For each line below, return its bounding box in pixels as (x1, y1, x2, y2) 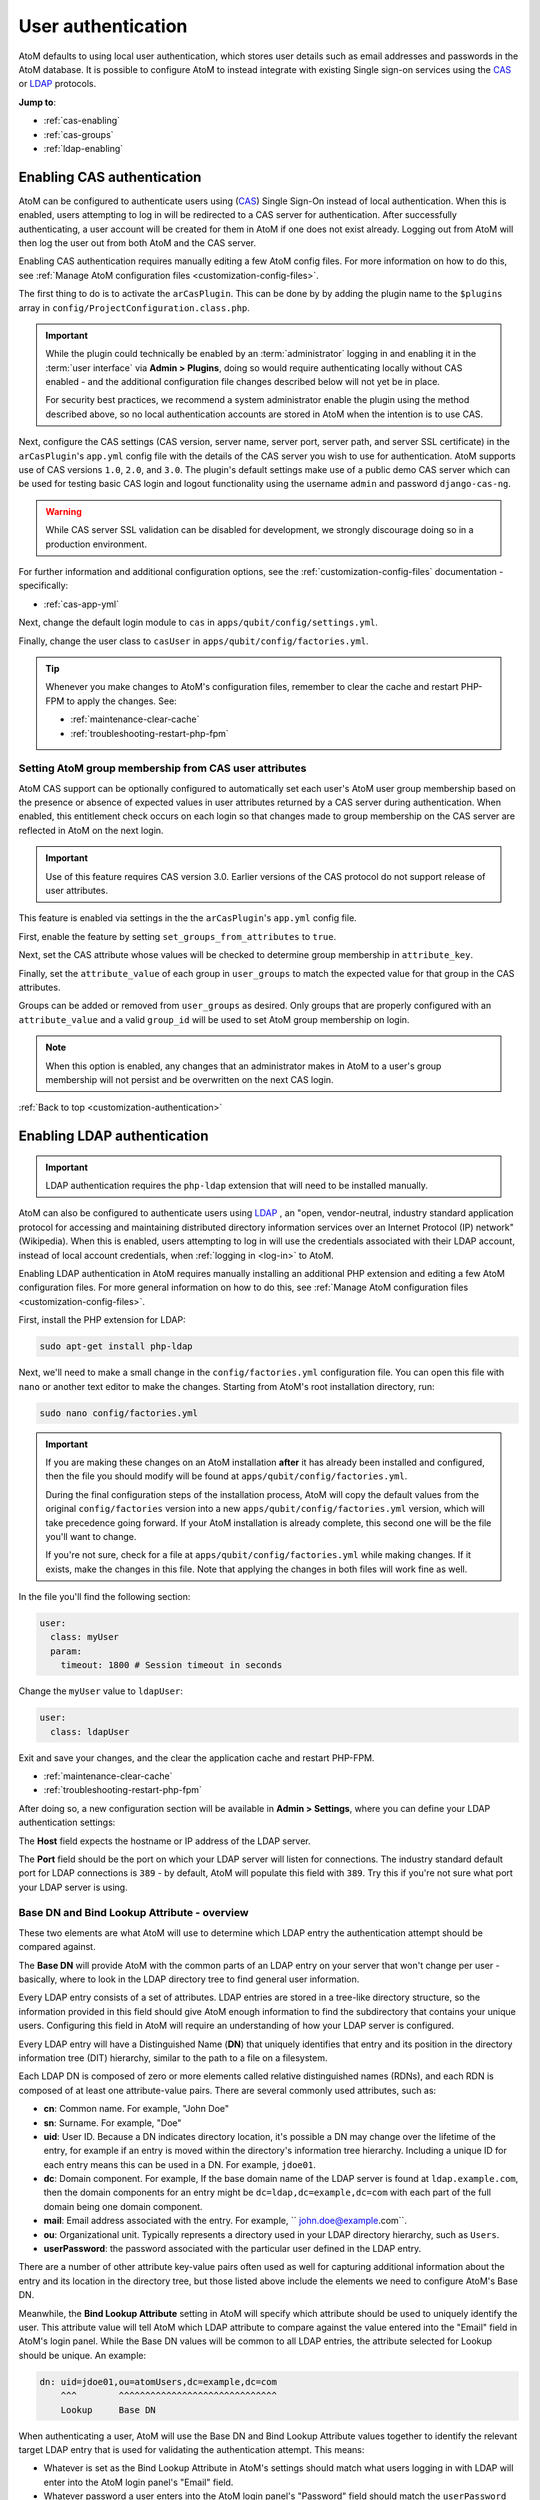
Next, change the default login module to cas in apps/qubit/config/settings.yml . (18, 616, 379, 629)
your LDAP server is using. (18, 1881, 129, 1893)
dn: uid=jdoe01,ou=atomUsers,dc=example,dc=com (39, 2376, 277, 2387)
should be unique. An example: (18, 2349, 147, 2361)
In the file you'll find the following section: (18, 1591, 191, 1603)
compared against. (18, 1941, 96, 1953)
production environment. (45, 538, 147, 550)
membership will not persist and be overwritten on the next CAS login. (45, 1073, 334, 1085)
